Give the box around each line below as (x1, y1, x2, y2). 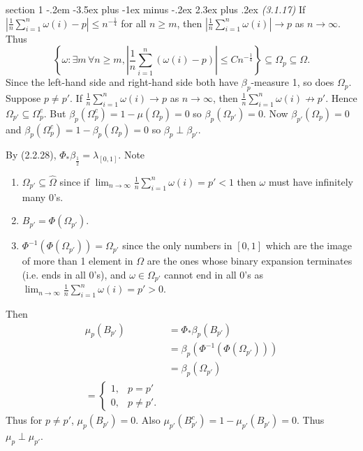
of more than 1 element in (22, 253, 133, 268)
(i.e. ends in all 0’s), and (22, 267, 126, 281)
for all (121, 15, 147, 30)
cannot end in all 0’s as (164, 267, 263, 281)
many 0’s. (22, 189, 64, 204)
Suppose (6, 90, 41, 105)
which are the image (265, 238, 353, 253)
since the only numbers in (122, 238, 232, 253)
